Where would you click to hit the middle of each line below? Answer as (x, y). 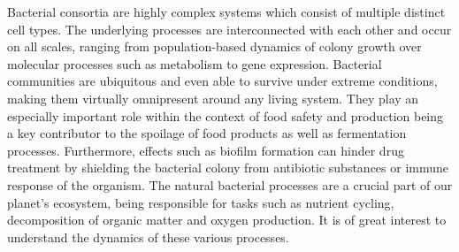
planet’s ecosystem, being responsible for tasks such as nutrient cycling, (201, 202)
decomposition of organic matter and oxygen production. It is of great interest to (227, 220)
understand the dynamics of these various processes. (148, 237)
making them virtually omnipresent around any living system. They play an (213, 98)
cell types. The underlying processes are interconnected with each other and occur (229, 29)
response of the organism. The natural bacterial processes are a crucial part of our (230, 184)
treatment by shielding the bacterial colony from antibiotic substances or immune (228, 168)
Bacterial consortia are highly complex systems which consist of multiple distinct (226, 11)
